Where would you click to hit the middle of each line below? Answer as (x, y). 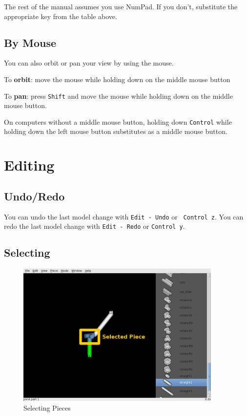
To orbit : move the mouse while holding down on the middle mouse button (117, 79)
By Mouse (30, 42)
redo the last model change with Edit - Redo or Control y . (94, 226)
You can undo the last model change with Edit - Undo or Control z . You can (124, 216)
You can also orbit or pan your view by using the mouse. (89, 63)
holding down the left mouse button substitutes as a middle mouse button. (116, 131)
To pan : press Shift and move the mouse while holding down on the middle (118, 96)
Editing (29, 165)
